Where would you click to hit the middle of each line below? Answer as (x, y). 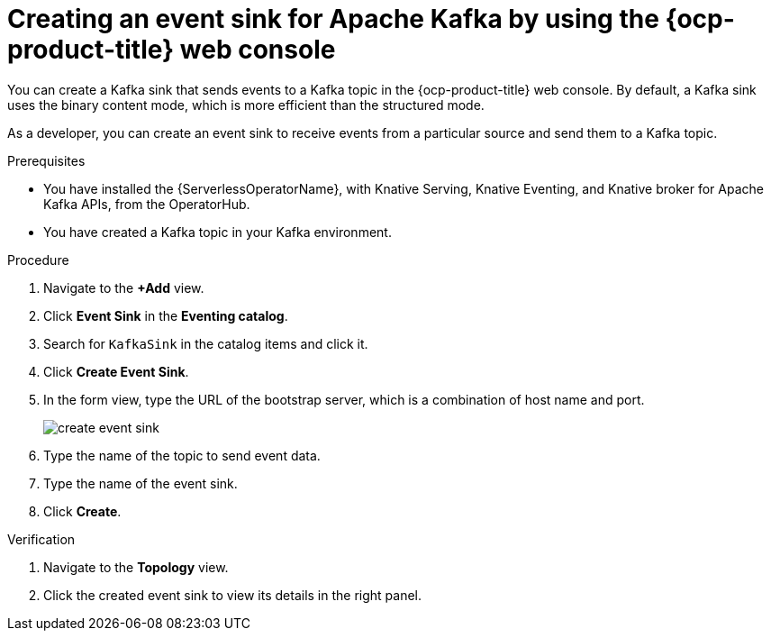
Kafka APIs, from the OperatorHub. (147, 204)
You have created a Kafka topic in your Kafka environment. (218, 232)
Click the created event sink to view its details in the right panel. (233, 595)
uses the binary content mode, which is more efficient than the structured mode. (246, 105)
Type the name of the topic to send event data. (182, 455)
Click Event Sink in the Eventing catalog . (166, 315)
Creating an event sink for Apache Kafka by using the (333, 19)
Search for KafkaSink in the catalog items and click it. (206, 343)
